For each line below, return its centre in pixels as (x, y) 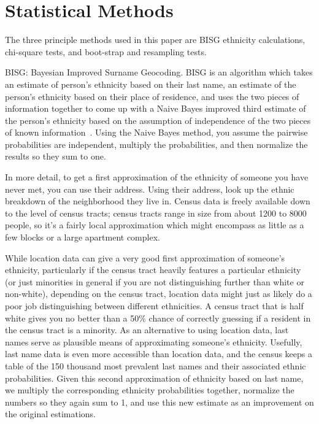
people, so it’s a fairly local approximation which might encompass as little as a (155, 225)
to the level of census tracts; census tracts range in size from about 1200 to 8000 (156, 213)
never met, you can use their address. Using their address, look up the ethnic (150, 189)
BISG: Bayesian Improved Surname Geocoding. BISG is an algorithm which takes (159, 72)
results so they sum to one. (56, 156)
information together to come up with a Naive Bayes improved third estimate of (156, 108)
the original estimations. (50, 414)
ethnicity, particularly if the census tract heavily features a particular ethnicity (153, 270)
